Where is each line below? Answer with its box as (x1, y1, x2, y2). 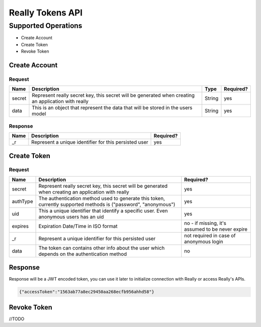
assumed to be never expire (184, 225, 247, 232)
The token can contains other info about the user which (38, 244, 165, 251)
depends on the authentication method (38, 251, 127, 257)
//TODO (9, 316, 25, 322)
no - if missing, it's (184, 220, 227, 226)
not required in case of (184, 232, 236, 239)
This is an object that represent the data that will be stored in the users (31, 104, 193, 111)
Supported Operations (9, 21, 82, 30)
